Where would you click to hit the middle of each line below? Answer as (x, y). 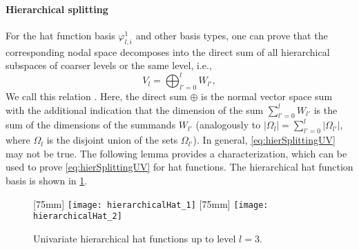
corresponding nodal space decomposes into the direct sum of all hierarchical (168, 51)
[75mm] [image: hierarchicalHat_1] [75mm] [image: (151, 203)
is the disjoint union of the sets (112, 140)
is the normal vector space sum (266, 96)
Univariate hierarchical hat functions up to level (135, 238)
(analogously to (228, 125)
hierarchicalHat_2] (78, 217)
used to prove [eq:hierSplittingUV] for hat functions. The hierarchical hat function (179, 167)
